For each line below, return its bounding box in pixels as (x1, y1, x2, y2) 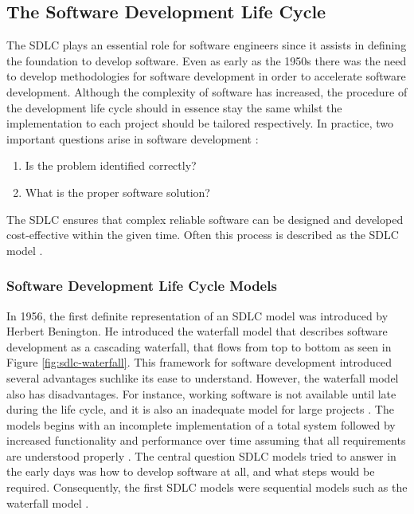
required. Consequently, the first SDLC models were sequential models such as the (6, 479, 408, 496)
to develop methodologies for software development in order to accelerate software (6, 68, 406, 84)
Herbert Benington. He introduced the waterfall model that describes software (6, 323, 388, 339)
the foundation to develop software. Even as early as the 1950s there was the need (6, 52, 407, 69)
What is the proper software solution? (25, 183, 210, 200)
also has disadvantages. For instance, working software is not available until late (6, 385, 396, 402)
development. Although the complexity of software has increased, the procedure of (6, 83, 408, 100)
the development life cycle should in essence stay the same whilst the (6, 99, 342, 116)
